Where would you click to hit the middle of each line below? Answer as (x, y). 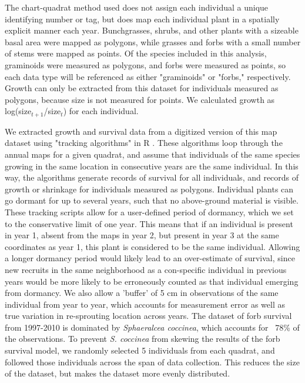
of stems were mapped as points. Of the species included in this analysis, (136, 53)
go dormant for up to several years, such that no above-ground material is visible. (152, 200)
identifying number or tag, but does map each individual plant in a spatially (142, 19)
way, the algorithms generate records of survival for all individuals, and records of (152, 177)
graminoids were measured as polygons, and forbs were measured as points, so (145, 64)
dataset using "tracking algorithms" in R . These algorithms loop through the (144, 143)
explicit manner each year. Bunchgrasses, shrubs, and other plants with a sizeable (152, 30)
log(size (18, 111)
